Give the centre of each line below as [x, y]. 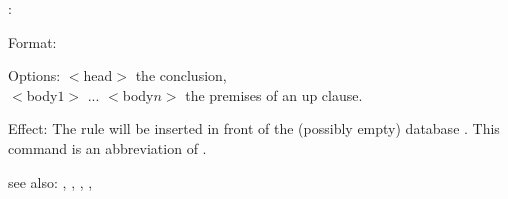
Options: [34, 75]
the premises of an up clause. [274, 94]
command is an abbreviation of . [107, 147]
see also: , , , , [50, 181]
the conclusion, [181, 75]
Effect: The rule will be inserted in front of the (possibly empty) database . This [254, 128]
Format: [32, 41]
